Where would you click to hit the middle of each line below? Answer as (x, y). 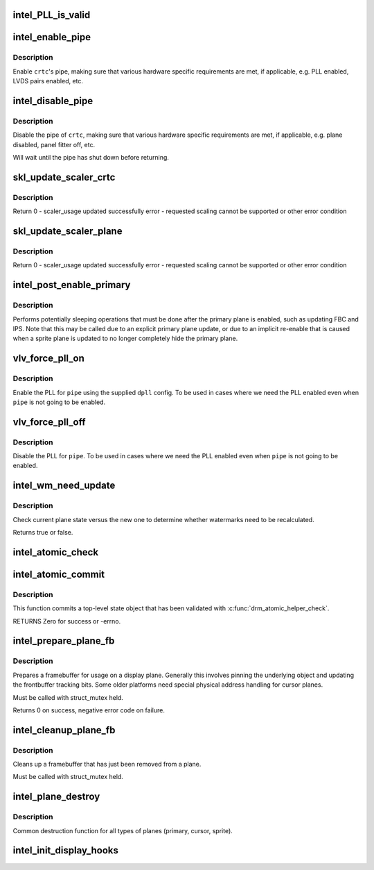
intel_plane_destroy (56, 797)
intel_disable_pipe (53, 101)
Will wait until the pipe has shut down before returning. (91, 158)
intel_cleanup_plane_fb (64, 730)
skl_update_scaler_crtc (64, 177)
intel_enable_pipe (52, 37)
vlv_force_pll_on (48, 359)
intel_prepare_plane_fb (64, 641)
